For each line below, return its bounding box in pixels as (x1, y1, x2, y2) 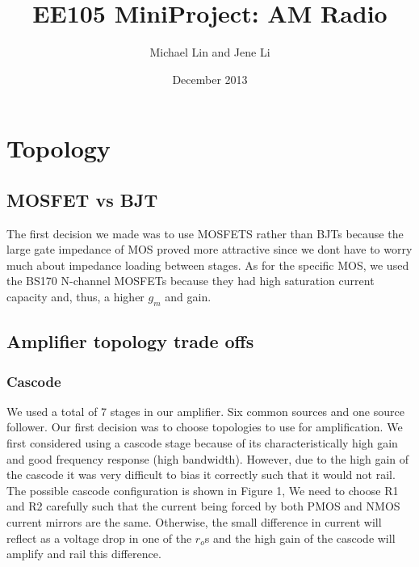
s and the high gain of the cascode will (204, 529, 396, 546)
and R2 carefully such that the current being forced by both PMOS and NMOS (6, 498, 400, 514)
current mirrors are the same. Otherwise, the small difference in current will (6, 514, 382, 531)
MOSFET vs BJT (6, 187, 158, 212)
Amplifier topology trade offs (6, 329, 254, 354)
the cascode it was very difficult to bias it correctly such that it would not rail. (6, 466, 396, 483)
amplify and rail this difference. (6, 545, 161, 562)
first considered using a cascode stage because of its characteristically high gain (6, 435, 398, 451)
